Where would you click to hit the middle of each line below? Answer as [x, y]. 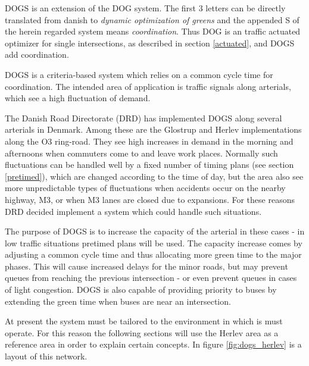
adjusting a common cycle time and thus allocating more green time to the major [153, 254]
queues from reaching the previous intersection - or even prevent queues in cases [151, 278]
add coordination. [37, 54]
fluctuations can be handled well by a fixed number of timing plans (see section [149, 165]
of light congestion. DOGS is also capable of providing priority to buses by [141, 290]
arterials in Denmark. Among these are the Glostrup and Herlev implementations [153, 129]
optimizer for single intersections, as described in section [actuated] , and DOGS [150, 43]
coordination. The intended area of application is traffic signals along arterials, [148, 86]
